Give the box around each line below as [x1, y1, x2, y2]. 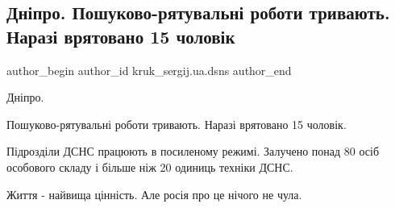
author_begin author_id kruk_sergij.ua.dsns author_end [6, 61, 292, 78]
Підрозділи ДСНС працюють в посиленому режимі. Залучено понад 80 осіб [6, 143, 380, 160]
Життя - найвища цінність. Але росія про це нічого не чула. [6, 185, 302, 202]
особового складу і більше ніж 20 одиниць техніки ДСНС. [6, 158, 293, 175]
